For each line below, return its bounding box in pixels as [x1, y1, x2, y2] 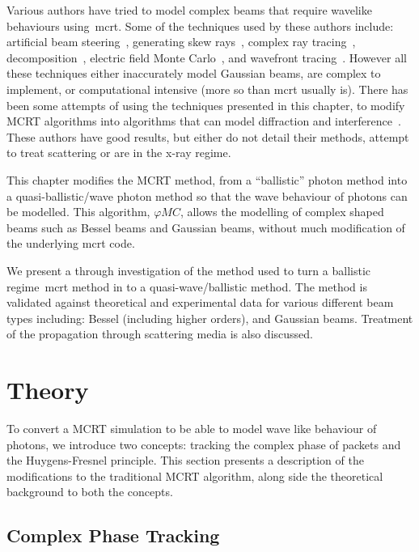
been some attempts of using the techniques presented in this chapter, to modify [6, 96, 405, 113]
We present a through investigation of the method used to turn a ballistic [6, 261, 371, 278]
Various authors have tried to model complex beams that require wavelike [6, 2, 372, 18]
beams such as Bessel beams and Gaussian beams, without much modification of [6, 219, 405, 236]
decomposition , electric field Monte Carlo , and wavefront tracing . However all [6, 49, 407, 66]
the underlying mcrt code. [6, 235, 135, 252]
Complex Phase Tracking [6, 523, 220, 548]
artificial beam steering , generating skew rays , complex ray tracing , [6, 33, 356, 50]
